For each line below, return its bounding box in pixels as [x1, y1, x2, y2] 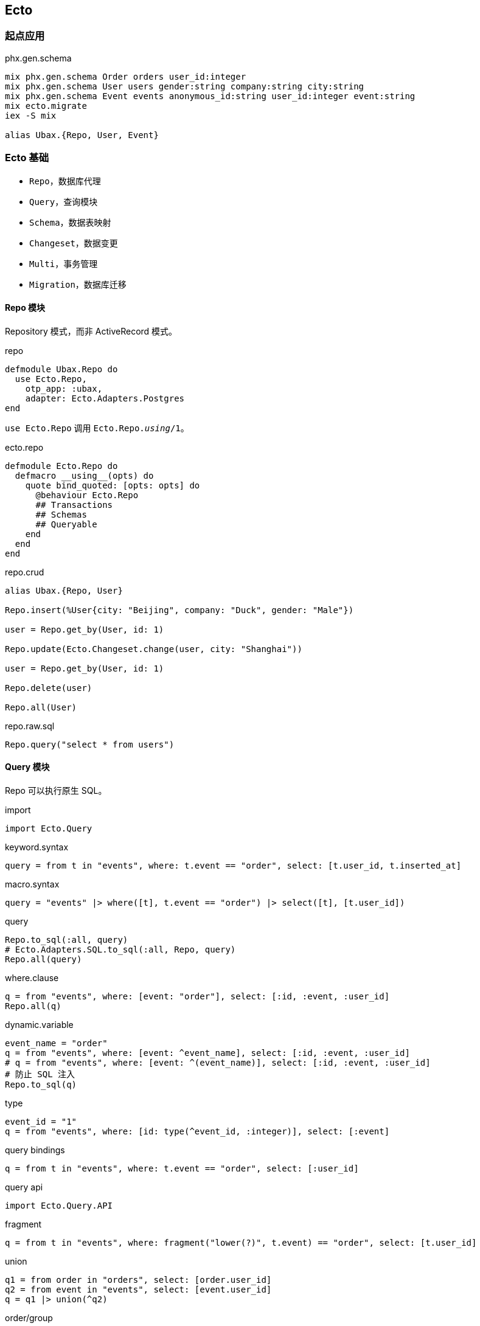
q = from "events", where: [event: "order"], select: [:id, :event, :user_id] [5, 991, 390, 1001]
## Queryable [35, 519, 97, 529]
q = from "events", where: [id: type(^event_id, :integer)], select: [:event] [5, 1126, 390, 1136]
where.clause [5, 972, 59, 983]
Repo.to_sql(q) [5, 1079, 77, 1089]
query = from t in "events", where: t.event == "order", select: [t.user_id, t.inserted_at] [5, 860, 462, 870]
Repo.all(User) [5, 702, 77, 712]
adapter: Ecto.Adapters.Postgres [25, 393, 185, 403]
